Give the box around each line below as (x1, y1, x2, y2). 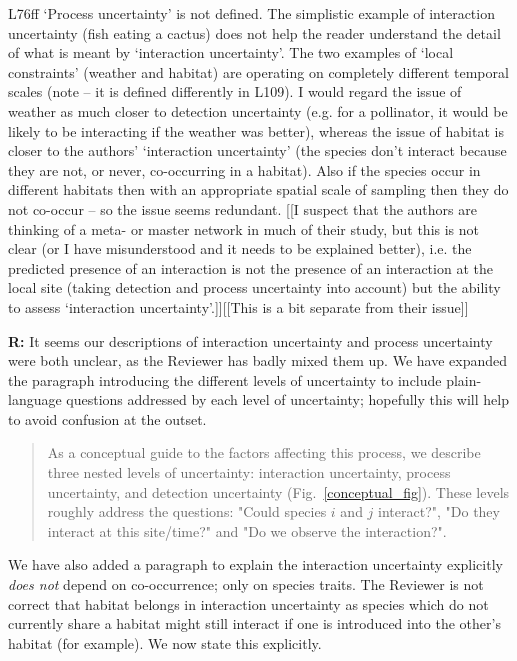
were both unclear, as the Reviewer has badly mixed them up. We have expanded (8, 350, 507, 371)
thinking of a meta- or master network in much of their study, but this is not (8, 218, 480, 239)
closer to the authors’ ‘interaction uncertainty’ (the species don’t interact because (8, 140, 507, 161)
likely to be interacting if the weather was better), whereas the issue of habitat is (8, 120, 504, 141)
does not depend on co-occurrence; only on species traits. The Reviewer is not (8, 574, 484, 595)
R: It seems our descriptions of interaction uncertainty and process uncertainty (8, 330, 493, 351)
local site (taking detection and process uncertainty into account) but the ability (8, 277, 501, 298)
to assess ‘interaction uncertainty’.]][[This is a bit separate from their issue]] (8, 296, 469, 317)
